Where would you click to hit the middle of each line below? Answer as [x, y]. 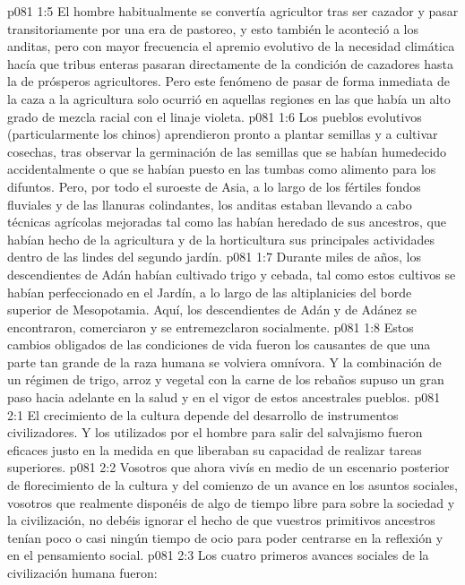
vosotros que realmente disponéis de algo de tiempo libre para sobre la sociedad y [231, 502]
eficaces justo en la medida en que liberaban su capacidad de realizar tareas [215, 449]
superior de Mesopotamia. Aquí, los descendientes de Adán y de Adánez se [212, 310]
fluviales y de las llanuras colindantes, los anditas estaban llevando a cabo [210, 204]
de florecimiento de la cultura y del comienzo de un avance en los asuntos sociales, [232, 485]
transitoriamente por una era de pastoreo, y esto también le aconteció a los [213, 28]
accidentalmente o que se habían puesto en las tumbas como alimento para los [222, 169]
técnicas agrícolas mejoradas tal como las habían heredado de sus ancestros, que [227, 222]
